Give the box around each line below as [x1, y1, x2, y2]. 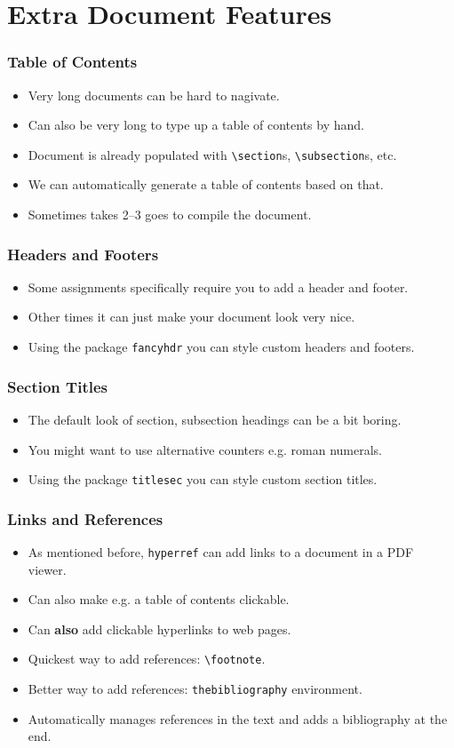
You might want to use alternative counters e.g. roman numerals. [28, 440, 382, 458]
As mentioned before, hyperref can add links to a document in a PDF [28, 542, 414, 561]
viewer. [28, 560, 67, 578]
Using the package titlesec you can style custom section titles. [28, 470, 378, 489]
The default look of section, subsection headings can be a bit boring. [28, 410, 402, 428]
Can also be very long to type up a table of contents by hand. [28, 115, 364, 134]
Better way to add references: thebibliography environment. [28, 680, 362, 698]
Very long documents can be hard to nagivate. [28, 85, 280, 104]
